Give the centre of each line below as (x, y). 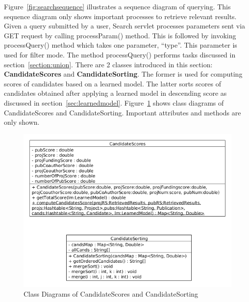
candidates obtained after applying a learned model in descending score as (115, 93)
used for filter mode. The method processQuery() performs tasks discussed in (120, 54)
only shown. (22, 122)
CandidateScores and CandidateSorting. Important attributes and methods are (123, 112)
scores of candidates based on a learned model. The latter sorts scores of (112, 83)
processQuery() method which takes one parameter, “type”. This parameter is (121, 45)
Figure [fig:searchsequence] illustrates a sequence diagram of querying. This (117, 6)
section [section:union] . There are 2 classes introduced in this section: (108, 64)
